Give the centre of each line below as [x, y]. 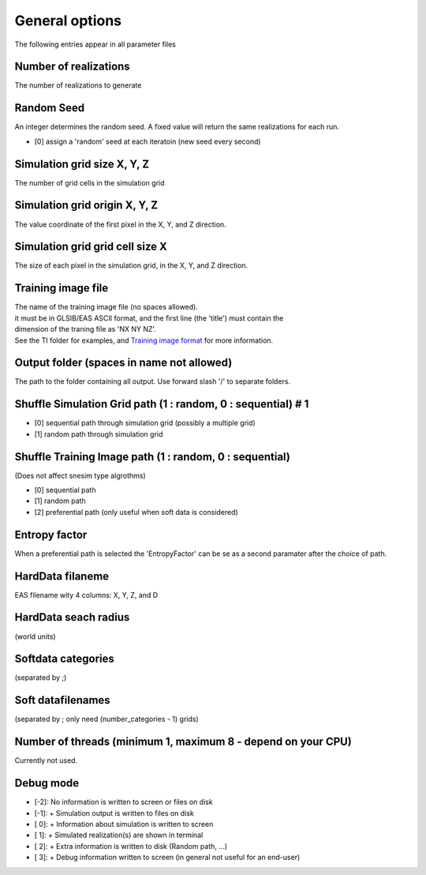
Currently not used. [46, 760]
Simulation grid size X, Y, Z [82, 164]
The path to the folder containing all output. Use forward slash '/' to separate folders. [153, 381]
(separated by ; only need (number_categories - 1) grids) [106, 719]
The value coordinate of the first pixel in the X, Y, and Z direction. [120, 224]
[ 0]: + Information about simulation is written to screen [124, 824]
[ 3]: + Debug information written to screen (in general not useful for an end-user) [167, 858]
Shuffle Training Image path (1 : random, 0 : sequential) [153, 457]
